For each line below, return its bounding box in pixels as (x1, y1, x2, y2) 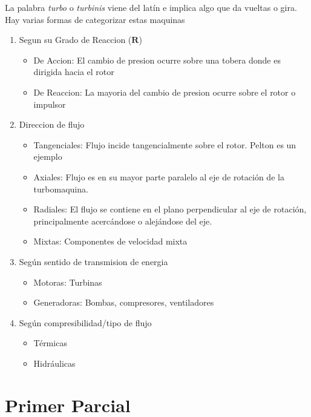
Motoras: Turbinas (33, 275, 102, 288)
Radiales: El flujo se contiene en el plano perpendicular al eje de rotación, (33, 203, 307, 215)
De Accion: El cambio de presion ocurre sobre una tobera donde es (33, 53, 281, 66)
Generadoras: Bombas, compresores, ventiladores (33, 296, 214, 309)
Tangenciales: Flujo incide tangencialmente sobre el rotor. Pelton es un (33, 138, 296, 151)
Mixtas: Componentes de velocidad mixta (33, 235, 188, 248)
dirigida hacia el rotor (33, 65, 114, 78)
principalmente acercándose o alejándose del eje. (33, 214, 212, 227)
